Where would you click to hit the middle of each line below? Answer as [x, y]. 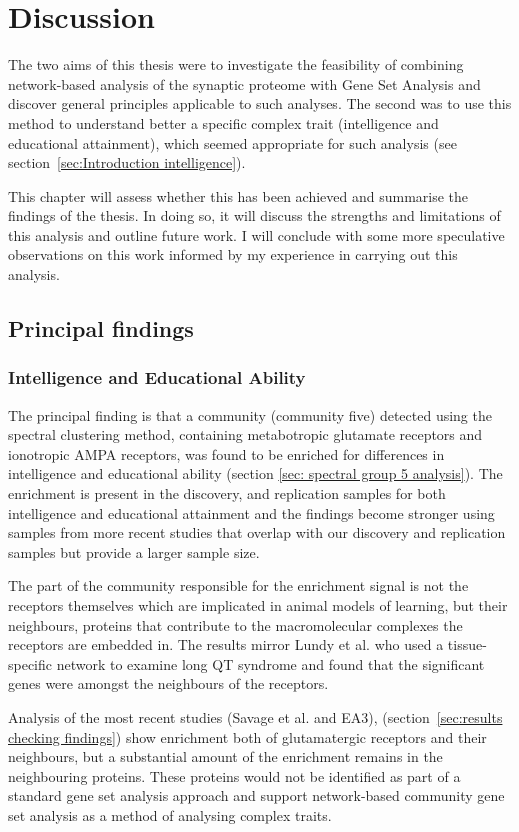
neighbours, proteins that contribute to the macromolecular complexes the [235, 624]
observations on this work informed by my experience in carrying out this [233, 254]
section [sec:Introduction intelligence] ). [127, 162]
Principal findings [101, 328]
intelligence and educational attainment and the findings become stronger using [251, 512]
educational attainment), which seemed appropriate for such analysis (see [232, 142]
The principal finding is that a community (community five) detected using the [250, 414]
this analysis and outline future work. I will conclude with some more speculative [256, 234]
